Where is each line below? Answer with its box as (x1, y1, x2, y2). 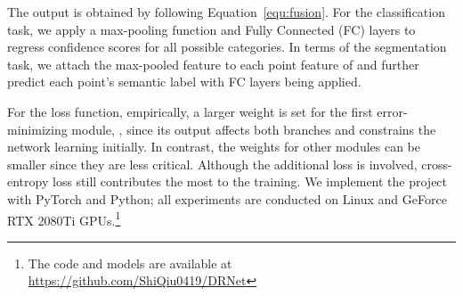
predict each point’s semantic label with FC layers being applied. (7, 72, 361, 91)
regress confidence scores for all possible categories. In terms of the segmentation (7, 37, 447, 56)
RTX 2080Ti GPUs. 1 (7, 208, 121, 229)
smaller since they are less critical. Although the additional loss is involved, (7, 154, 418, 173)
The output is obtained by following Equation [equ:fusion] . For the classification (7, 3, 445, 21)
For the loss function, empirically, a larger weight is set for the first (7, 102, 373, 120)
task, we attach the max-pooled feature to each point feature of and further (7, 54, 419, 73)
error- (377, 102, 408, 120)
